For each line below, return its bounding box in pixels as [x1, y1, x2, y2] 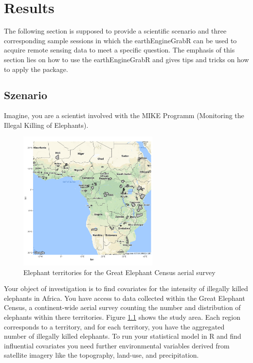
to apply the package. [4, 64, 68, 74]
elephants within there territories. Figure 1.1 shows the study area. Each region [4, 312, 241, 322]
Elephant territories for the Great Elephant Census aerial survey [23, 267, 216, 277]
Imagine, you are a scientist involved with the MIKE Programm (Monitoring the [4, 110, 244, 121]
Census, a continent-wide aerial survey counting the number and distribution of [4, 302, 241, 312]
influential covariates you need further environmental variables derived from [4, 340, 230, 350]
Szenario [4, 87, 48, 103]
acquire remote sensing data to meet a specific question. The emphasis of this [4, 45, 235, 55]
